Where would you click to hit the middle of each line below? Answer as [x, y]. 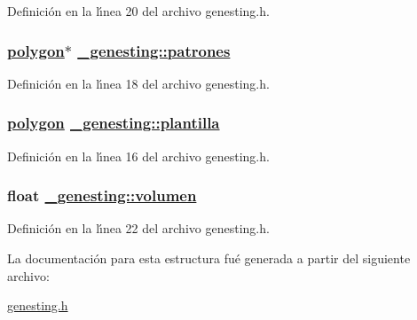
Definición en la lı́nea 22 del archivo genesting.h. [138, 228]
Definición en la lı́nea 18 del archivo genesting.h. [138, 83]
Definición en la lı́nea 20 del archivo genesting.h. [138, 11]
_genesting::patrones [154, 50]
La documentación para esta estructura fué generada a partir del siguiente [209, 258]
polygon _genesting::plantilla [114, 123]
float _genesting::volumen [102, 195]
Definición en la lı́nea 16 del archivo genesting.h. [138, 156]
